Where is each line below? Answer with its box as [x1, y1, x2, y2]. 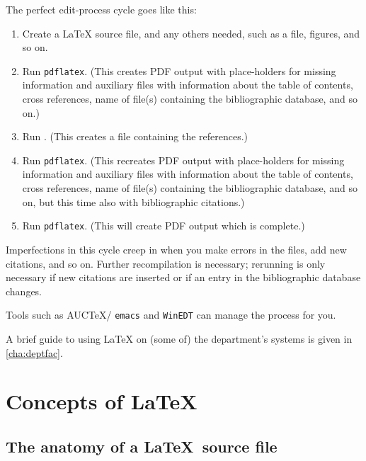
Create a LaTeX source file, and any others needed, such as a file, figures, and [22, 25, 360, 40]
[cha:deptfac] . [6, 345, 63, 360]
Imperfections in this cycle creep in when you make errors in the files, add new [6, 241, 347, 256]
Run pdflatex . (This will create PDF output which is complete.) [22, 218, 305, 233]
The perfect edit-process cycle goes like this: [6, 2, 197, 16]
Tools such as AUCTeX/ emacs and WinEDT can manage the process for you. [6, 307, 336, 322]
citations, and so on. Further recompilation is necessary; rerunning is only [6, 256, 326, 271]
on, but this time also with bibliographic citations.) [22, 194, 245, 209]
